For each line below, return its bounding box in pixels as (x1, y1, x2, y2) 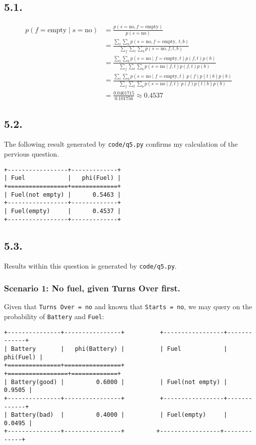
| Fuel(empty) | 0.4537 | (4, 207, 121, 215)
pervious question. (4, 149, 59, 159)
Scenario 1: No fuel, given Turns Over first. (4, 281, 181, 294)
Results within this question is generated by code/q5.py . (4, 261, 177, 271)
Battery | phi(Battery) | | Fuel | (11, 345, 228, 352)
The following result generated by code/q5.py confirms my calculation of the (4, 139, 238, 149)
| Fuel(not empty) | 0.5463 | (4, 191, 121, 198)
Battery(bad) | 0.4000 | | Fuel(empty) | (11, 411, 228, 419)
